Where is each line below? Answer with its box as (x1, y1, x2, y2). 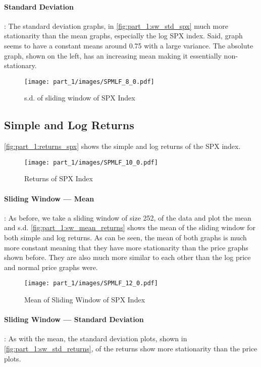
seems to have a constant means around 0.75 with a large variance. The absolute (4, 40, 253, 50)
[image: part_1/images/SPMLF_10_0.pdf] (24, 159, 158, 166)
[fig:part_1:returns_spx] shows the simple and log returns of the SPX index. (4, 141, 241, 151)
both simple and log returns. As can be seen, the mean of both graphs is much (4, 232, 247, 243)
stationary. (4, 60, 37, 71)
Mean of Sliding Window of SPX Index (24, 294, 145, 305)
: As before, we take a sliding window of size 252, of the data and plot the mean (4, 212, 251, 223)
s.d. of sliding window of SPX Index (24, 92, 135, 103)
